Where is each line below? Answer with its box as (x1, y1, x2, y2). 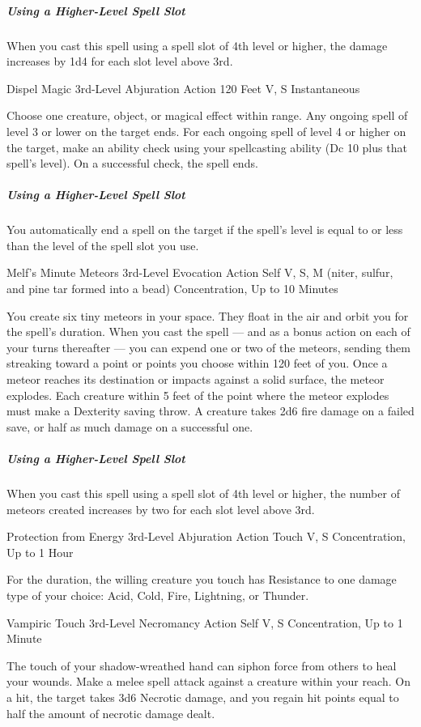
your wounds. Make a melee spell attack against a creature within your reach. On (6, 673, 410, 690)
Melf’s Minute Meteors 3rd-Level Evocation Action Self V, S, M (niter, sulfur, (6, 264, 393, 281)
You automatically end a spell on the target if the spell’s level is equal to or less (6, 221, 403, 238)
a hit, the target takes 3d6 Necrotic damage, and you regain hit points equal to (6, 688, 399, 705)
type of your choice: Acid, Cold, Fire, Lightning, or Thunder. (6, 586, 309, 603)
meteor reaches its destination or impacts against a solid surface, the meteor (6, 371, 385, 388)
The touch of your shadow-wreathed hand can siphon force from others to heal (6, 657, 397, 674)
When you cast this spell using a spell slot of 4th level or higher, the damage (6, 36, 388, 53)
